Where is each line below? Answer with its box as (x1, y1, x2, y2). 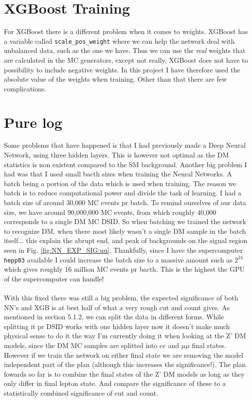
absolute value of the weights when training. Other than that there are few (4, 74, 227, 84)
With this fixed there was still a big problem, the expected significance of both (4, 293, 238, 303)
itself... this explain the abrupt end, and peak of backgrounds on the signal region (4, 235, 248, 245)
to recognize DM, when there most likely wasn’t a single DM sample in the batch (4, 226, 246, 236)
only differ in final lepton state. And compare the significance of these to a (4, 378, 226, 388)
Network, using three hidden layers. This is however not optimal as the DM (4, 150, 229, 160)
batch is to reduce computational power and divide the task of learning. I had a (4, 188, 241, 198)
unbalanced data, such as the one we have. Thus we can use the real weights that (4, 45, 246, 55)
